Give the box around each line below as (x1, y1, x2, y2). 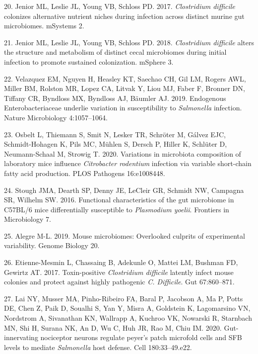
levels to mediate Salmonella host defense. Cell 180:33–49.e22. (4, 342, 192, 352)
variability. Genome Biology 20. (4, 240, 100, 251)
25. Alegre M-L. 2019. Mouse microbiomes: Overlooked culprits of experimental (4, 230, 245, 241)
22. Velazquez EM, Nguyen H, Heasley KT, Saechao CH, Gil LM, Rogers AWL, (4, 73, 246, 84)
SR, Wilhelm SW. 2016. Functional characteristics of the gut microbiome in (4, 194, 234, 205)
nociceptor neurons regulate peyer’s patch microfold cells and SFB (40, 332, 242, 343)
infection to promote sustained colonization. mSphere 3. (4, 56, 174, 67)
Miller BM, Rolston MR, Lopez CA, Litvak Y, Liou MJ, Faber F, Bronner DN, (4, 83, 245, 93)
